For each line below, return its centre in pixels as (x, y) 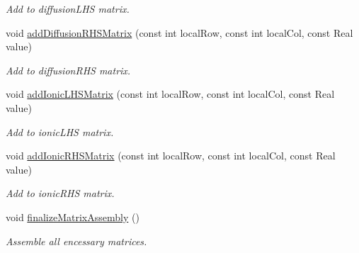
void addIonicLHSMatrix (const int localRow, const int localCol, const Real (170, 94)
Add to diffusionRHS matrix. (68, 70)
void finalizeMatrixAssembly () (73, 217)
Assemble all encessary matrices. (76, 241)
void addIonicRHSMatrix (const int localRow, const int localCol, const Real (171, 156)
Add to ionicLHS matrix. (60, 131)
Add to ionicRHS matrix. (60, 193)
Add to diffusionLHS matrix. (68, 9)
